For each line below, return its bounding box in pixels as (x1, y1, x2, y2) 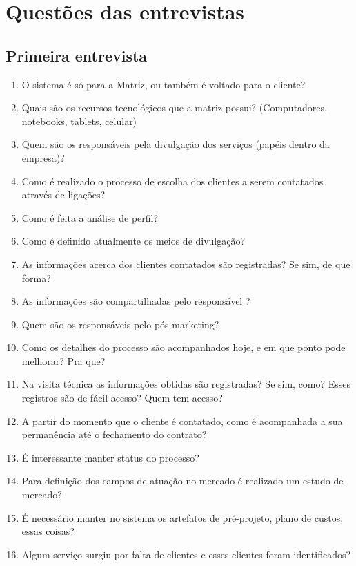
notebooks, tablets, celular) (21, 113, 137, 128)
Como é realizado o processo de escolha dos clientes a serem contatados (21, 173, 324, 188)
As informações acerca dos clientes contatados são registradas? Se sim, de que (21, 256, 350, 271)
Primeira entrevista (6, 44, 148, 66)
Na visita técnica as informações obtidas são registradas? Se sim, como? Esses (21, 377, 351, 391)
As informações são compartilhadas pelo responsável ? (21, 294, 250, 308)
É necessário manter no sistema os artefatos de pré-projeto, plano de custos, (21, 510, 344, 525)
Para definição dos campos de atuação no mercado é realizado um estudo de (21, 473, 344, 488)
